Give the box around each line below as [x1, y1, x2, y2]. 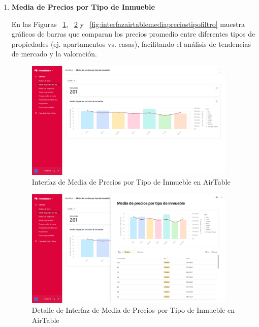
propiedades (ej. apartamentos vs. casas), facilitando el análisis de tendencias [11, 38, 251, 49]
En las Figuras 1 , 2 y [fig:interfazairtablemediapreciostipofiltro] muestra [11, 18, 245, 29]
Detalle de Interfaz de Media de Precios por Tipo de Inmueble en [31, 305, 235, 315]
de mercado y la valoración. [11, 48, 97, 59]
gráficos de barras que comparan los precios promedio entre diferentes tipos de [11, 28, 255, 39]
